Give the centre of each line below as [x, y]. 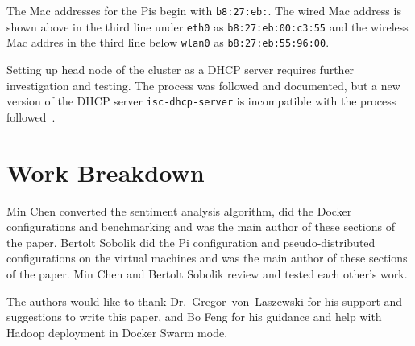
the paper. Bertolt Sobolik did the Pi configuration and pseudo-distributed [191, 242]
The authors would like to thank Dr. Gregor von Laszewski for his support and [205, 301]
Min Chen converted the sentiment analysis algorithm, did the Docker [179, 210]
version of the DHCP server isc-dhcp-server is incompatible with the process [201, 101]
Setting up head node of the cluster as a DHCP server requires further [181, 69]
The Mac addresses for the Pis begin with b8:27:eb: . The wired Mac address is [204, 10]
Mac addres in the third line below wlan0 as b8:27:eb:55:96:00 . [168, 42]
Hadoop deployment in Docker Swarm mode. [117, 332]
